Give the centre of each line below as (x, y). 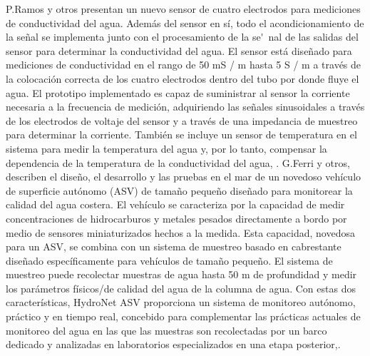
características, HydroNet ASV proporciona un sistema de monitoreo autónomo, (181, 302)
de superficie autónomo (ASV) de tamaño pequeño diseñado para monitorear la (179, 190)
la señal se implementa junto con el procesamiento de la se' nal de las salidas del (182, 37)
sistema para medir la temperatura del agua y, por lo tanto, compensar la (166, 148)
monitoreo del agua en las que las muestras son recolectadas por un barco (166, 330)
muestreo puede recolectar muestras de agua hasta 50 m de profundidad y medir (181, 274)
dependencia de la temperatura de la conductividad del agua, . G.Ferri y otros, (178, 162)
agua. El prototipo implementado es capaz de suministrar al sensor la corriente (178, 92)
